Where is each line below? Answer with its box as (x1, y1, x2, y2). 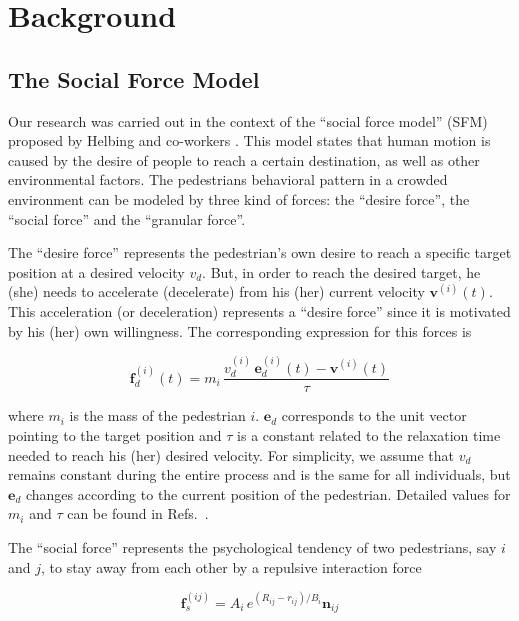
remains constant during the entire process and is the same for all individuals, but (8, 464, 511, 485)
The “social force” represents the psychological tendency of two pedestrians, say (8, 536, 497, 557)
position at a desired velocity (8, 261, 185, 282)
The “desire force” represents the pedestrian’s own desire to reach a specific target (8, 242, 512, 263)
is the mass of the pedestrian (69, 405, 246, 426)
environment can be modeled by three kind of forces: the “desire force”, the (8, 188, 470, 209)
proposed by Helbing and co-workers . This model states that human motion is (8, 130, 491, 151)
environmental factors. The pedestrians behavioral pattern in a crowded (8, 169, 448, 190)
